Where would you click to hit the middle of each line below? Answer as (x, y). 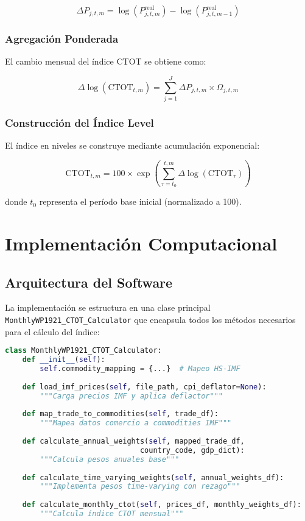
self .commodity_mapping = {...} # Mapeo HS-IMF (140, 369)
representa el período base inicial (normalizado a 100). (140, 201)
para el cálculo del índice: (52, 331)
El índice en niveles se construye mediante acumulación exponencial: (132, 145)
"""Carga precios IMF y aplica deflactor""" (131, 396)
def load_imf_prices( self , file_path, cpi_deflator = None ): (144, 387)
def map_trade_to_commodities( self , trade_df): (120, 414)
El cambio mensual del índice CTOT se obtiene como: (106, 61)
